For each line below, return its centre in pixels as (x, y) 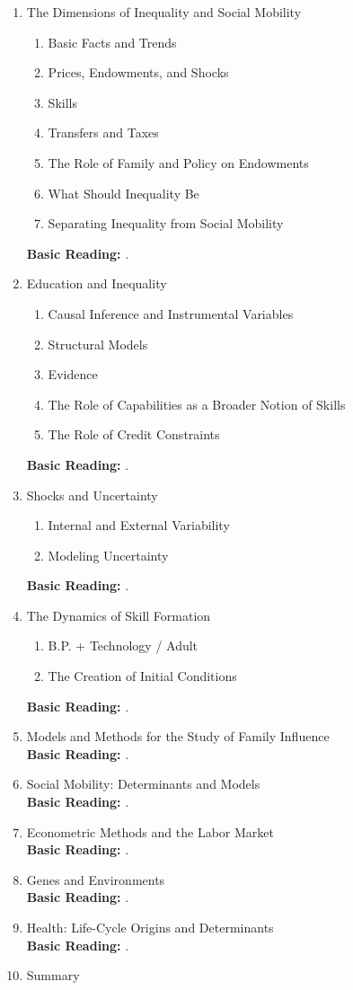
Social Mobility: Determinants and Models (143, 784)
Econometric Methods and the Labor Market (150, 831)
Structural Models (98, 344)
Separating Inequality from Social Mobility (166, 223)
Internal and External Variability (139, 525)
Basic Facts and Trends (112, 42)
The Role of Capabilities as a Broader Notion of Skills (197, 404)
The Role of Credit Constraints (134, 434)
